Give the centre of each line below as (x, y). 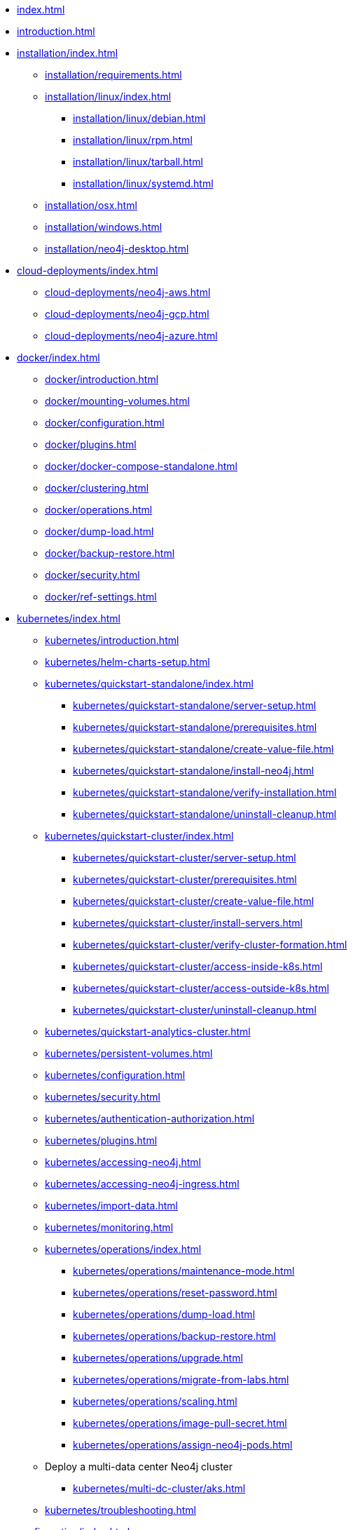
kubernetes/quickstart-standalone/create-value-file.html (203, 749)
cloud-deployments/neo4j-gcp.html (127, 314)
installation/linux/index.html (108, 96)
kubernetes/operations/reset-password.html (175, 1293)
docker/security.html (92, 575)
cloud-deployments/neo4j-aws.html (128, 292)
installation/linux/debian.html (139, 118)
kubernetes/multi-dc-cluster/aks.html (159, 1488)
